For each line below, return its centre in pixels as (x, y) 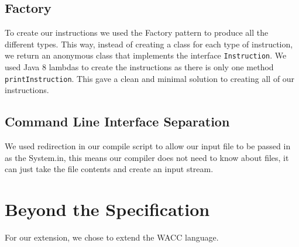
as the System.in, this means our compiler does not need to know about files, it (147, 157)
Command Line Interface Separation (117, 121)
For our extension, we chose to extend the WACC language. (112, 237)
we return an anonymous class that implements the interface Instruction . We (146, 55)
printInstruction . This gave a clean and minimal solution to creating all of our (150, 78)
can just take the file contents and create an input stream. (109, 169)
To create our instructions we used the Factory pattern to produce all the (137, 32)
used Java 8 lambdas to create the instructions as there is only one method (139, 67)
